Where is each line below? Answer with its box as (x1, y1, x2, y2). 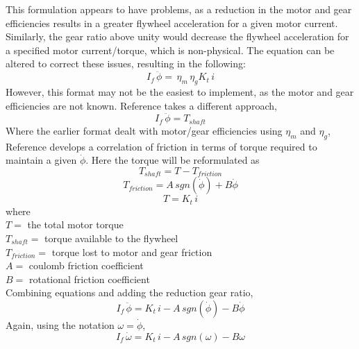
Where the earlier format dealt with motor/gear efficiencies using (6, 123, 283, 137)
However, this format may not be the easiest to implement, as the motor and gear (6, 84, 354, 99)
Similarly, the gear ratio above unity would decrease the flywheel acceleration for (6, 29, 349, 44)
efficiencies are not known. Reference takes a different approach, (6, 98, 277, 112)
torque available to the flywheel (44, 230, 178, 245)
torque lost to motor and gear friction (51, 244, 212, 259)
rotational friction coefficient (28, 271, 150, 286)
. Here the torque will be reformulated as (85, 153, 260, 167)
